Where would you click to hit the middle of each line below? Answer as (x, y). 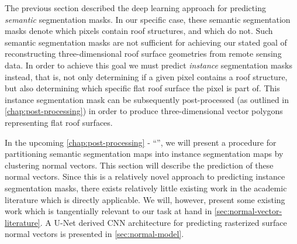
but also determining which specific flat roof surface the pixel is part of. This (142, 88)
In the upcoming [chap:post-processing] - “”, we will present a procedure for (141, 142)
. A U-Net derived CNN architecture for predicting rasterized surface (163, 222)
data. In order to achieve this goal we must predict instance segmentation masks (148, 65)
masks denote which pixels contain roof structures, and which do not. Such (139, 31)
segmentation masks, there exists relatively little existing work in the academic (146, 188)
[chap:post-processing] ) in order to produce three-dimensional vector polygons (144, 111)
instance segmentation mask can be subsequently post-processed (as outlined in (147, 99)
